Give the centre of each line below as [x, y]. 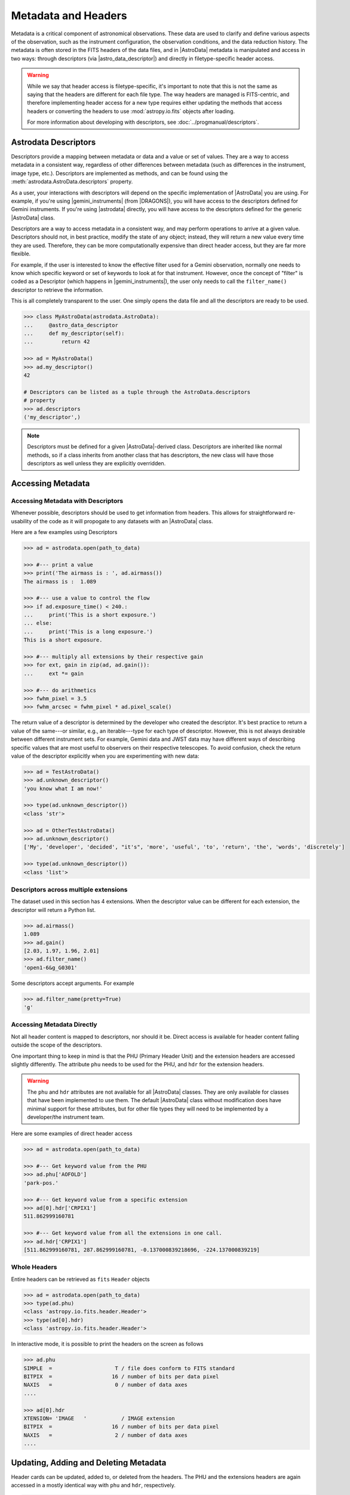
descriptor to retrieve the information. [57, 289]
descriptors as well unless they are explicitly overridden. [96, 463]
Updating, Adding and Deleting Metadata [89, 1462]
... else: [38, 623]
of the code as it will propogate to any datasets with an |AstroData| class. [123, 521]
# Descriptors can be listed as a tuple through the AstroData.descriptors [137, 392]
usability [22, 521]
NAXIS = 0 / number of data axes [105, 1385]
